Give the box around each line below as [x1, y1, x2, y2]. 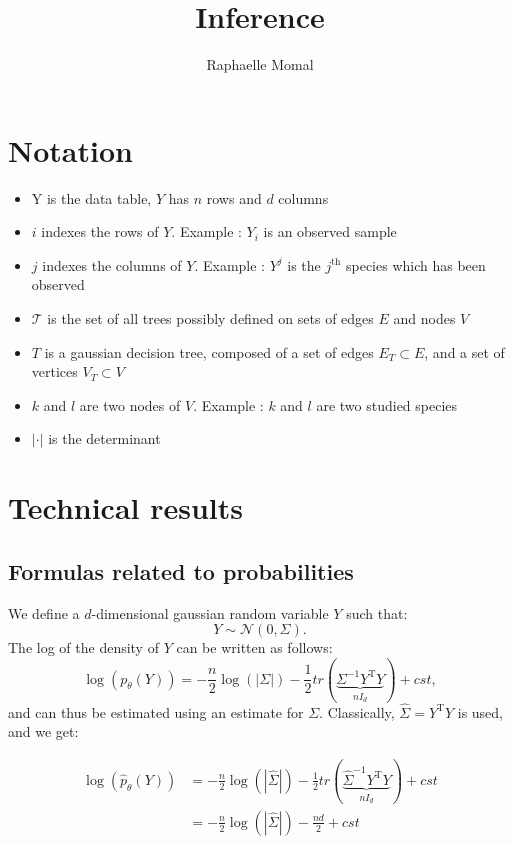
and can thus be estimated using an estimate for [8, 701, 304, 722]
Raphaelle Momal [206, 54, 314, 75]
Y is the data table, [31, 187, 152, 208]
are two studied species [316, 394, 458, 415]
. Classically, [319, 701, 395, 722]
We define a [8, 602, 80, 623]
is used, [457, 701, 504, 722]
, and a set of [424, 341, 505, 362]
